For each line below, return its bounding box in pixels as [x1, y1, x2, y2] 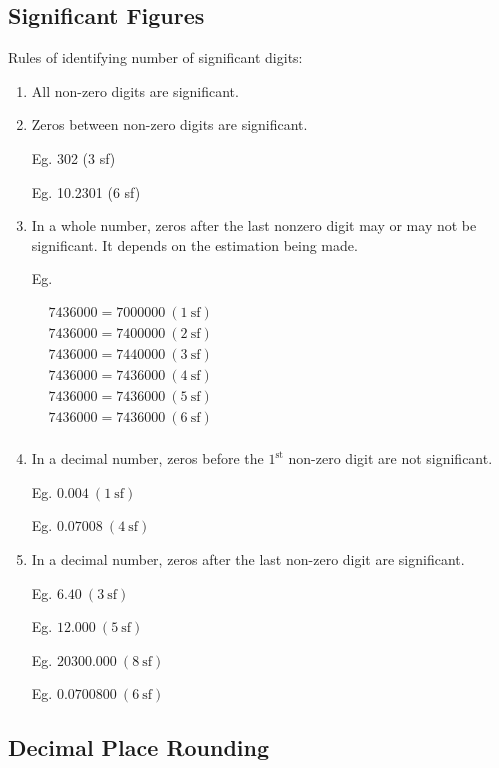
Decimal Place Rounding [8, 732, 270, 763]
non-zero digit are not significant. [288, 448, 493, 469]
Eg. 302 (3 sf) [31, 147, 116, 168]
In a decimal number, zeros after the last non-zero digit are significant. [31, 548, 465, 569]
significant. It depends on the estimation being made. [31, 234, 358, 255]
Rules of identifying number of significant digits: [8, 47, 303, 68]
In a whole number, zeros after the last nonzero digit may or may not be [31, 215, 477, 236]
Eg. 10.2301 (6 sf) [31, 181, 141, 202]
